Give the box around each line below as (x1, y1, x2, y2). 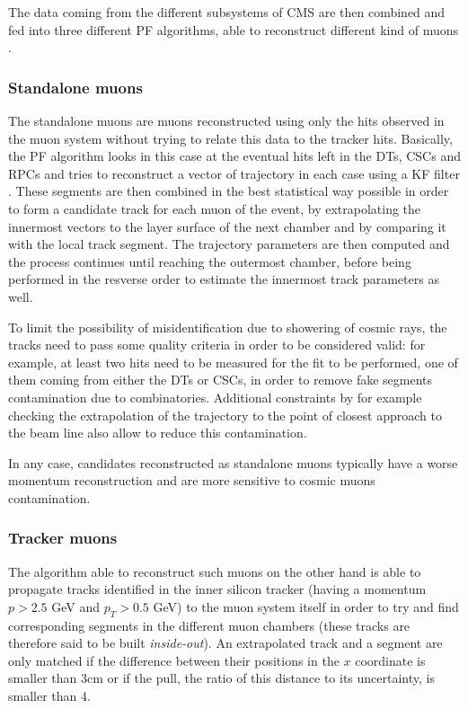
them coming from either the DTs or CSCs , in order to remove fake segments (8, 370, 433, 389)
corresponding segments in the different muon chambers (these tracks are (8, 615, 411, 634)
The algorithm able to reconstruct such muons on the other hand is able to (8, 562, 421, 580)
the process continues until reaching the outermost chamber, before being (8, 252, 411, 270)
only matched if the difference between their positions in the (8, 650, 340, 669)
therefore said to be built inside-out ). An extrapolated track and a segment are (8, 633, 443, 652)
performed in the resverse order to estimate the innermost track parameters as (8, 270, 439, 288)
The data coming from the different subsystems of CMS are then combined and (8, 3, 446, 21)
